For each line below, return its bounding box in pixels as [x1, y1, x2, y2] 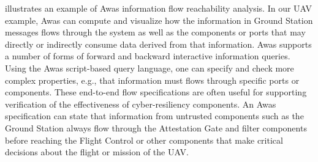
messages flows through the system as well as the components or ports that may [5, 26, 306, 39]
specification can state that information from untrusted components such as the [5, 109, 304, 122]
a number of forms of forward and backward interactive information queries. [5, 50, 290, 62]
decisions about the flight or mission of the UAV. [5, 145, 189, 158]
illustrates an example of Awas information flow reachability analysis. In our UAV [5, 2, 312, 14]
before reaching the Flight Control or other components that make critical [5, 133, 283, 146]
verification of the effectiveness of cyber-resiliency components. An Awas [5, 97, 276, 110]
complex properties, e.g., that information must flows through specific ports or [5, 73, 300, 86]
